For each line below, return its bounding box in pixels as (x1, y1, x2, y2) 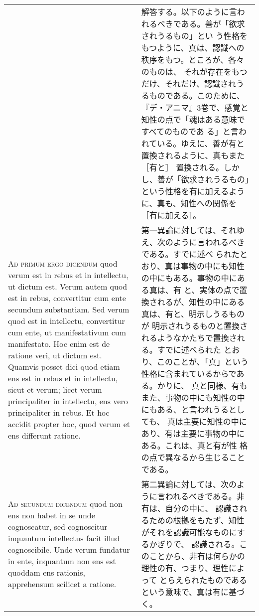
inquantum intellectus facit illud (8, 532, 120, 544)
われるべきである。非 (165, 490, 245, 502)
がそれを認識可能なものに (141, 526, 237, 538)
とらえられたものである (159, 574, 248, 586)
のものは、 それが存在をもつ (141, 66, 248, 77)
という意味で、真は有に (141, 586, 229, 598)
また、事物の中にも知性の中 (141, 392, 245, 403)
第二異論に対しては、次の (141, 478, 237, 490)
